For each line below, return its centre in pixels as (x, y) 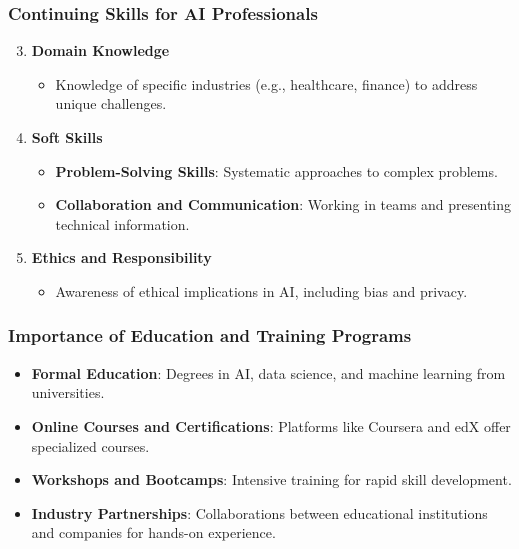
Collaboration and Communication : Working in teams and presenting (283, 204)
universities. (68, 392)
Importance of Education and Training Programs (210, 335)
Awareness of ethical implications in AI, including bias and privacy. (261, 290)
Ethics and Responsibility (121, 257)
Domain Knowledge (100, 50)
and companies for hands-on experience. (153, 532)
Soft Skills (67, 137)
